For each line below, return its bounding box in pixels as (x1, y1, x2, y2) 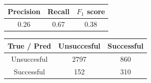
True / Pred (8, 40, 51, 51)
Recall (47, 6, 70, 16)
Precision (8, 6, 41, 16)
